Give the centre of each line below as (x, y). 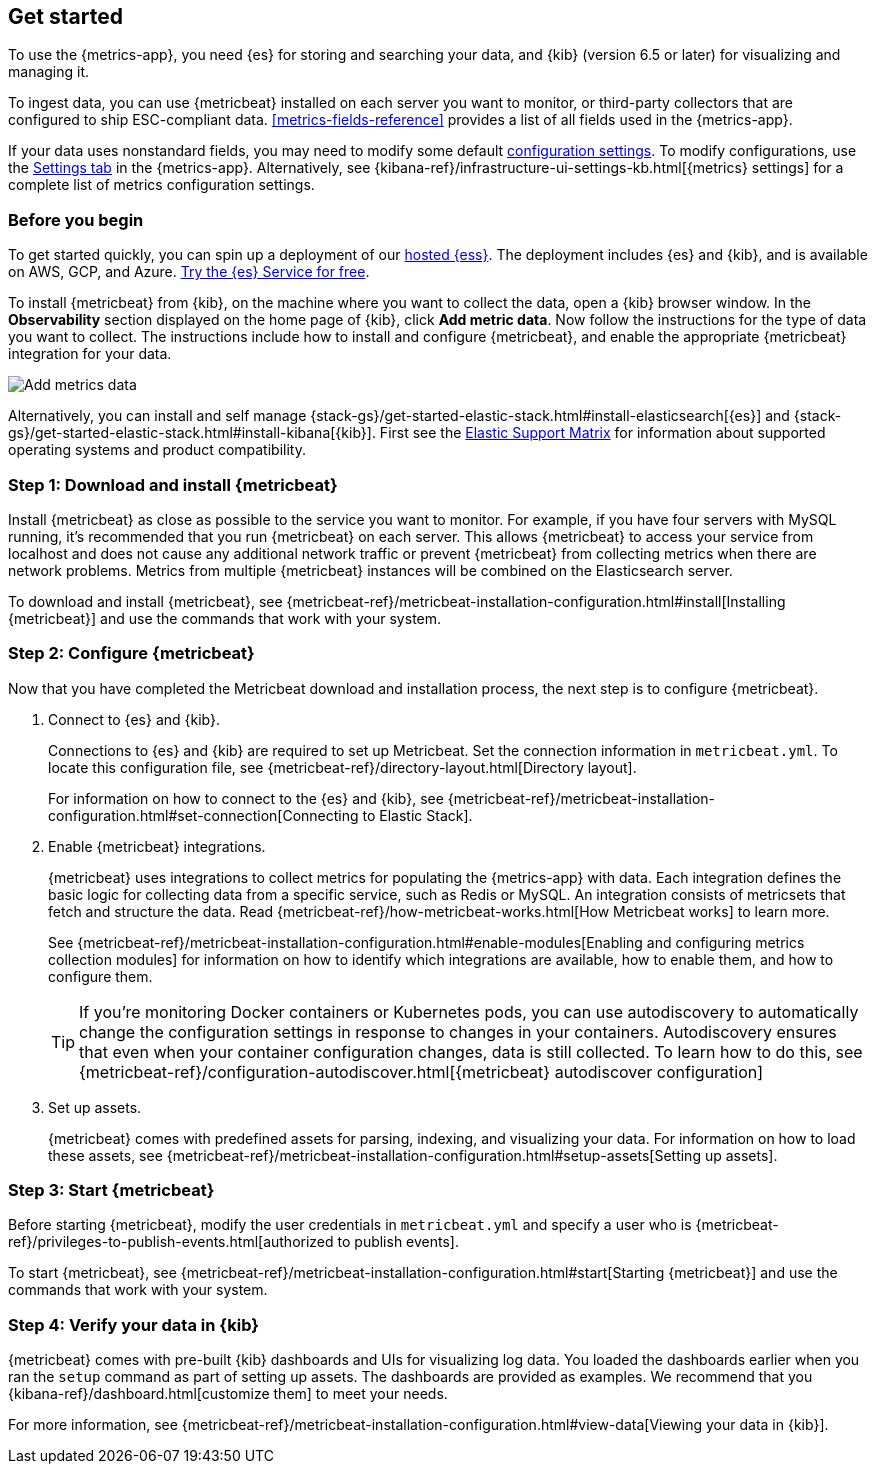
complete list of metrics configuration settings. (161, 185)
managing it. (49, 72)
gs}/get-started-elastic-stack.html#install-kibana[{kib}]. (192, 433)
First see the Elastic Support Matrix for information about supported (602, 433)
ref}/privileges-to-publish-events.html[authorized (171, 1242)
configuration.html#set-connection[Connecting (203, 815)
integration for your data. (90, 354)
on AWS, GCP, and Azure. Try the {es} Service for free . (189, 272)
